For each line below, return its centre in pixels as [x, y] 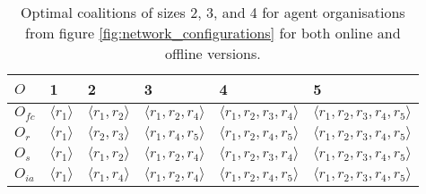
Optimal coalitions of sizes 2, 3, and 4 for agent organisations [213, 12]
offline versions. [213, 53]
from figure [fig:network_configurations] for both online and [213, 33]
